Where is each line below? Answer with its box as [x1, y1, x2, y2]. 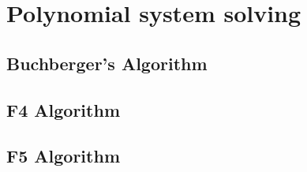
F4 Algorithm [6, 97, 120, 122]
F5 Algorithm [6, 144, 120, 168]
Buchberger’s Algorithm [6, 50, 208, 75]
